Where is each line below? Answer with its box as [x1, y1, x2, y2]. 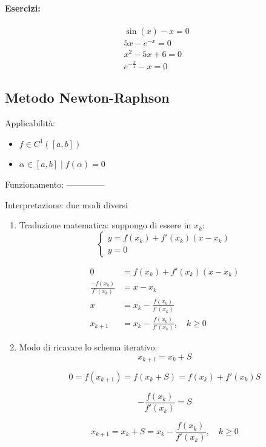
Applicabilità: [5, 117, 55, 129]
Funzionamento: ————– [5, 178, 105, 190]
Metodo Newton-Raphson [5, 88, 170, 107]
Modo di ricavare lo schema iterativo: [19, 340, 158, 353]
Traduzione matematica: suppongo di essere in [19, 219, 191, 231]
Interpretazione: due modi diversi [5, 198, 128, 211]
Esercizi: [5, 1, 41, 14]
